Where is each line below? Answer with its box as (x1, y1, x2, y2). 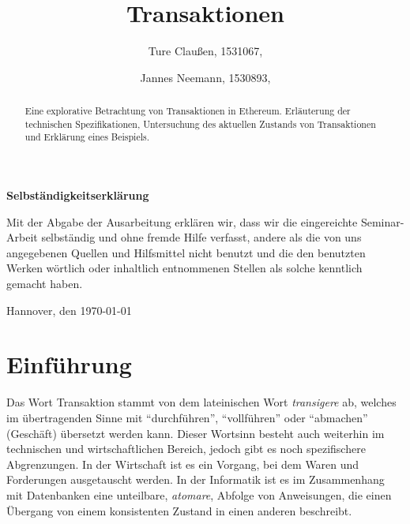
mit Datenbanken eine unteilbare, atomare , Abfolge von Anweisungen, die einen (6, 486, 392, 503)
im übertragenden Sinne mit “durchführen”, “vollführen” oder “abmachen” (6, 409, 368, 425)
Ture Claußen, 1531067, (148, 43, 263, 59)
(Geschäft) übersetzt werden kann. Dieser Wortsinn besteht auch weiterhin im (6, 425, 385, 441)
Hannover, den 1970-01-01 (6, 301, 132, 318)
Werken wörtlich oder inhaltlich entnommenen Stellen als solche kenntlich (6, 260, 363, 276)
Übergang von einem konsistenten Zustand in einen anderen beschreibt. (6, 502, 352, 518)
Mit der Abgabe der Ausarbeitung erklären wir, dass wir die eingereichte (6, 213, 358, 230)
